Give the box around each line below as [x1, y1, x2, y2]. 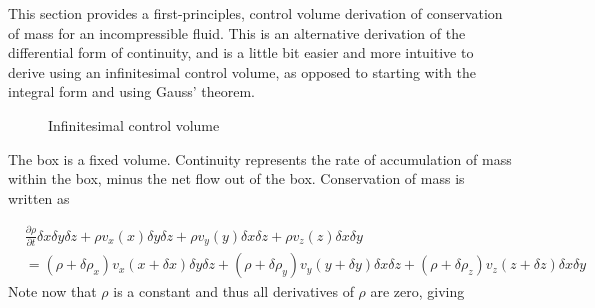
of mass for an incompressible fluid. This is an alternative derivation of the [8, 22, 466, 43]
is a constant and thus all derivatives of [113, 281, 354, 302]
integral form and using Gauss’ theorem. [8, 81, 256, 102]
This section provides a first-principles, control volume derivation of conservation [8, 3, 503, 23]
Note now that [8, 281, 97, 302]
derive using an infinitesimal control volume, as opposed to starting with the [8, 61, 476, 82]
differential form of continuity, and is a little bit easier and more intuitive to [8, 42, 474, 63]
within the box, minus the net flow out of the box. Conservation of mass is [8, 168, 465, 189]
